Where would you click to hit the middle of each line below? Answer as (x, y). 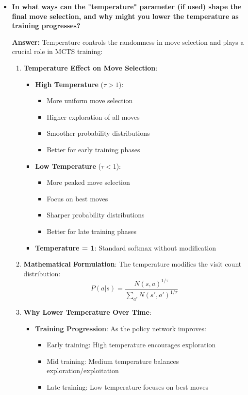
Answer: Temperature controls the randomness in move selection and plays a (128, 42)
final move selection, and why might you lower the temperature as (125, 16)
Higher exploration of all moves (93, 117)
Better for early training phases (93, 149)
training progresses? (46, 26)
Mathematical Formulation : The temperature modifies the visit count (132, 264)
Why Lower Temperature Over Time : (87, 312)
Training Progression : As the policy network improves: (121, 328)
